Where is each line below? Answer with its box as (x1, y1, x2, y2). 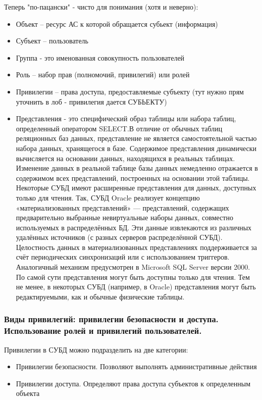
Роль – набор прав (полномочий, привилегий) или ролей (16, 69, 190, 80)
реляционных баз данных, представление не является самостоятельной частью (16, 133, 257, 143)
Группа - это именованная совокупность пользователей (16, 52, 185, 63)
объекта (16, 388, 40, 398)
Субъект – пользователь (16, 35, 88, 46)
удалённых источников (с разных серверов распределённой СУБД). (16, 232, 223, 242)
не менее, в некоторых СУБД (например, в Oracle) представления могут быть (16, 281, 256, 292)
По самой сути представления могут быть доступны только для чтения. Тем (16, 271, 250, 282)
